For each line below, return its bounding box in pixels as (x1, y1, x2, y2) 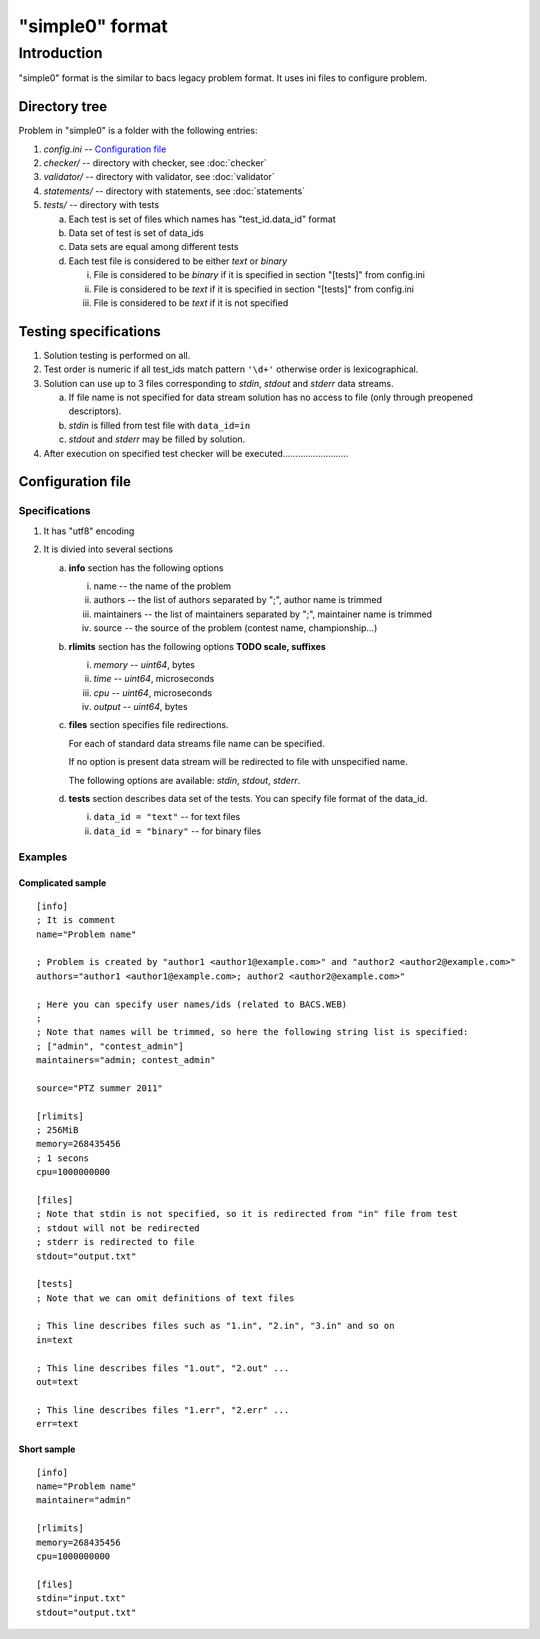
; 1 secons (36, 1152, 90, 1164)
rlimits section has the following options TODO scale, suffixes (68, 640, 327, 652)
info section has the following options (68, 561, 224, 574)
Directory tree (18, 98, 108, 115)
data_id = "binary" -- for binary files (93, 825, 262, 837)
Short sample (18, 1443, 76, 1455)
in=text (36, 1334, 74, 1345)
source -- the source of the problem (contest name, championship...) (93, 622, 378, 634)
